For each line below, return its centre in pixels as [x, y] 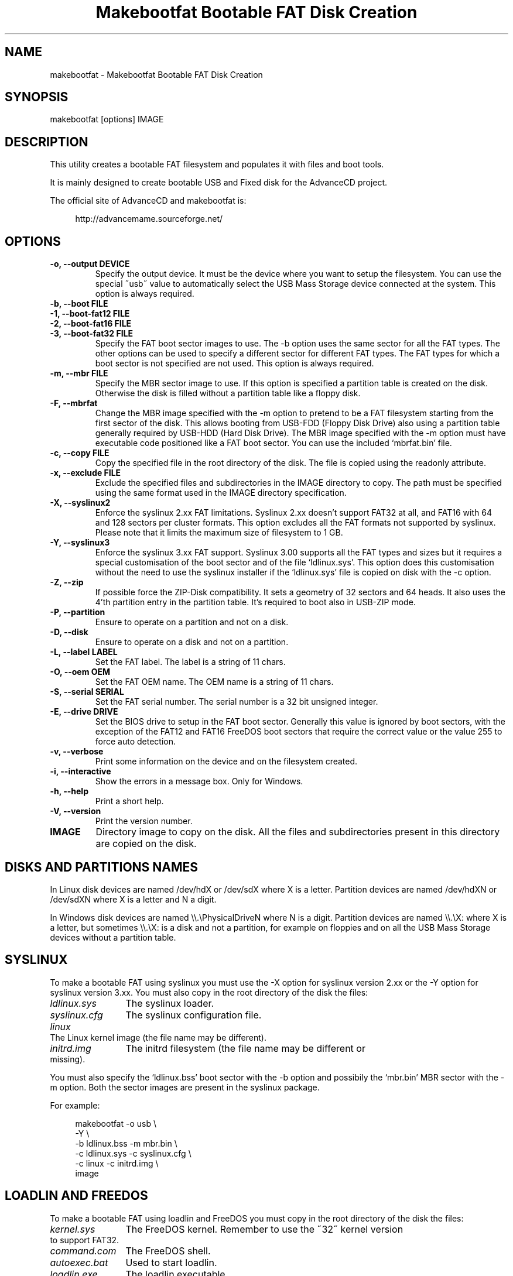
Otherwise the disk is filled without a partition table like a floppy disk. [228, 393]
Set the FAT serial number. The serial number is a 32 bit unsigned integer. [237, 702]
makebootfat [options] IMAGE [107, 119]
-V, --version [76, 811]
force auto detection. [136, 742]
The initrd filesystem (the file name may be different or [245, 1048]
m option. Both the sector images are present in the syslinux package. [185, 1087]
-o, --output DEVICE [90, 264]
